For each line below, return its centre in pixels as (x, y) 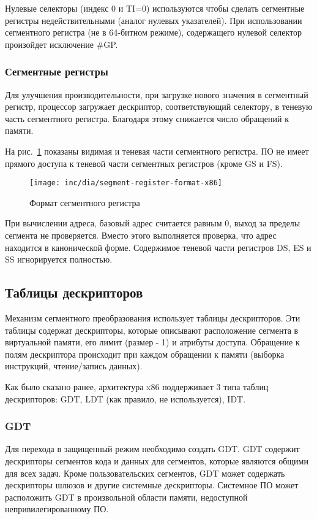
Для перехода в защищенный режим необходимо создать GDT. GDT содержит (152, 449)
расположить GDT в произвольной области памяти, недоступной (126, 497)
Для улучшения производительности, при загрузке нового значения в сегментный (157, 94)
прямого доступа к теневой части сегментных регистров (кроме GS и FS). (144, 163)
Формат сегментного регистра (85, 202)
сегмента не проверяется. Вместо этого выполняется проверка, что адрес (141, 235)
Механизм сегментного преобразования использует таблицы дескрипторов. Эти (153, 317)
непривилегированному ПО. (57, 509)
